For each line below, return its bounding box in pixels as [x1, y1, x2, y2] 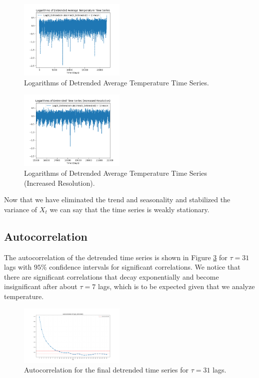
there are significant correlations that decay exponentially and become [4, 271, 219, 282]
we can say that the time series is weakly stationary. [49, 204, 209, 214]
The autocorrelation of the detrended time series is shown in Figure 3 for [4, 252, 227, 262]
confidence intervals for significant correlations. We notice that [49, 262, 240, 272]
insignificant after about [4, 281, 77, 292]
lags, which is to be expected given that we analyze [97, 281, 255, 292]
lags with [4, 262, 32, 272]
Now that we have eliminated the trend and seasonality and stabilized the [4, 194, 230, 205]
